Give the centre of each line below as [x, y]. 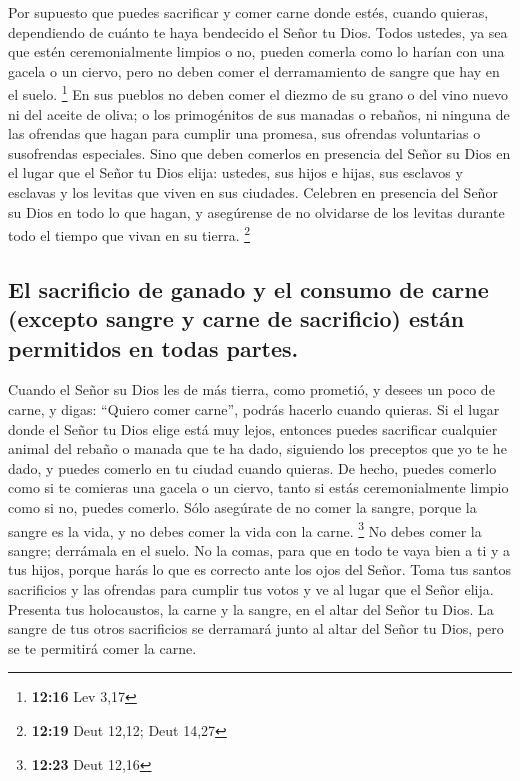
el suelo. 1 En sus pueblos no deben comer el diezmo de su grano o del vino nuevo [258, 93]
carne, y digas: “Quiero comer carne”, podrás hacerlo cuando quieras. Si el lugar [254, 409]
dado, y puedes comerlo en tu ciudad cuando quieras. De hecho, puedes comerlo [252, 467]
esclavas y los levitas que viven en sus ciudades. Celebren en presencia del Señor [253, 192]
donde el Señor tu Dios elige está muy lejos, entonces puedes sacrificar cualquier [253, 428]
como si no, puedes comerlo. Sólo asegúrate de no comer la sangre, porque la [242, 506]
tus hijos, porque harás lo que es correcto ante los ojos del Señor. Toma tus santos [259, 569]
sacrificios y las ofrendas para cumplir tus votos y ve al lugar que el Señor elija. [251, 589]
